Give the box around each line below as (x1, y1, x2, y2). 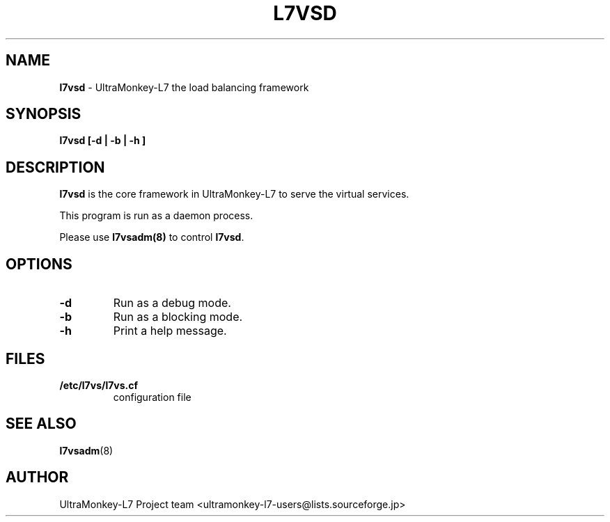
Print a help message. (113, 324, 227, 338)
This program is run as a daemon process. (59, 209, 253, 222)
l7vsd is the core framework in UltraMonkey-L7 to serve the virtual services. (59, 188, 409, 200)
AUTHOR (6, 468, 69, 487)
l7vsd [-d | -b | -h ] (59, 134, 146, 147)
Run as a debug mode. (113, 296, 231, 310)
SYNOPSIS (6, 105, 81, 123)
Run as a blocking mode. (113, 310, 243, 324)
